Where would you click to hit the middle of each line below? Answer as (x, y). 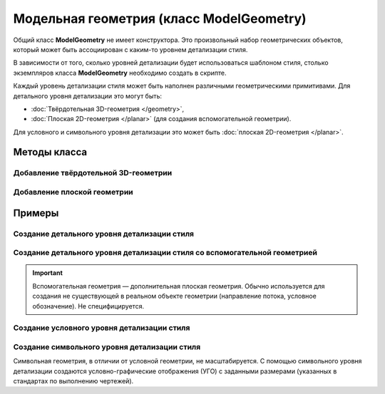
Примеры (36, 213)
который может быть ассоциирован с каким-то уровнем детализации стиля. (130, 49)
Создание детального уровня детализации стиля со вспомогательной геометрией (165, 253)
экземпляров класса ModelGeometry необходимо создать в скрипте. (120, 73)
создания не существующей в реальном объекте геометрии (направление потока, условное (174, 296)
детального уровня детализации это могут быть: (88, 95)
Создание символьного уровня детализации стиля (107, 347)
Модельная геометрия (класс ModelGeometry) (160, 19)
